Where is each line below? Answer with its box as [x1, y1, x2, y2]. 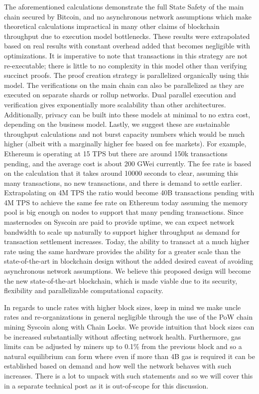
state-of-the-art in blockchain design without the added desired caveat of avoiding [4, 256, 254, 266]
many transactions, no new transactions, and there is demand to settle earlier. [4, 177, 243, 188]
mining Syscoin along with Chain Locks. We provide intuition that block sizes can [4, 322, 255, 332]
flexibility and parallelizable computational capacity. [4, 285, 163, 296]
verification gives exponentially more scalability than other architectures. [4, 99, 226, 109]
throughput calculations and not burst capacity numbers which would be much [4, 128, 245, 139]
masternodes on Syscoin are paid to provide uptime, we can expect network [4, 217, 235, 227]
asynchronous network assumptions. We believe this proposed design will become [4, 266, 251, 276]
